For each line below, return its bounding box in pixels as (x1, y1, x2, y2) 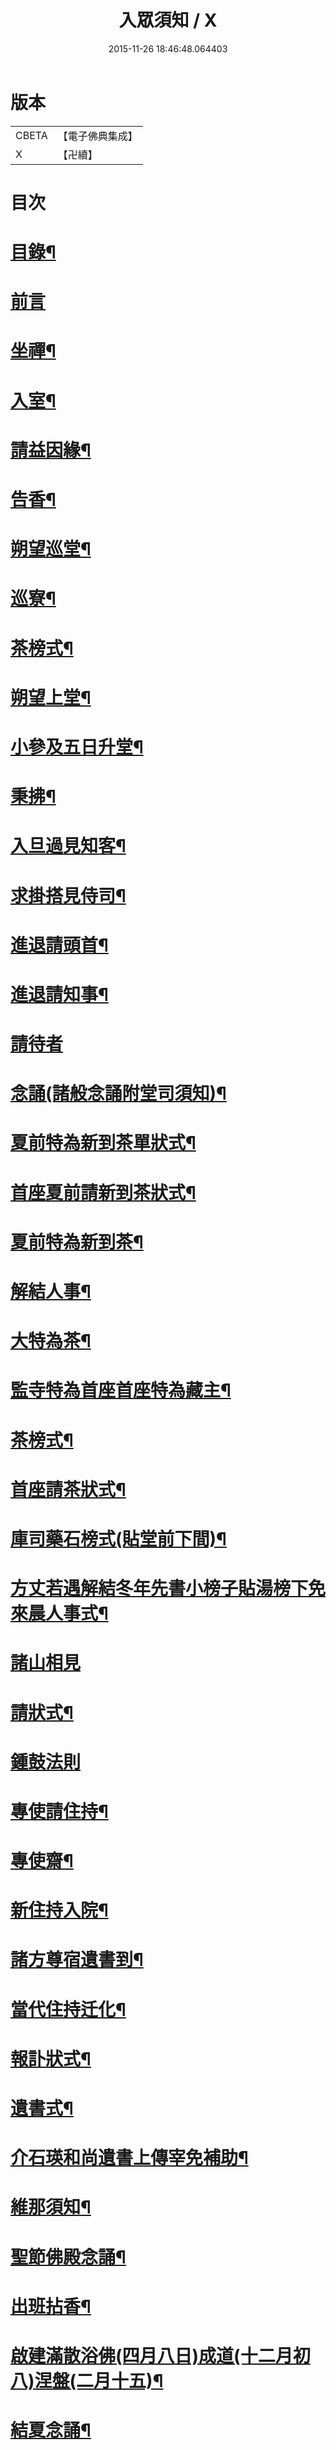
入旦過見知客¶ (10, 835, 127, 858)
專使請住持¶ (10, 1800, 109, 1823)
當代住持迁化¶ (10, 1998, 127, 2021)
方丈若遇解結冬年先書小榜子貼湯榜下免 (10, 1577, 327, 1600)
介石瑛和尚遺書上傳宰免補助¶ (10, 2147, 249, 2170)
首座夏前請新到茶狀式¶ (10, 1181, 197, 1204)
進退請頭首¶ (10, 934, 109, 956)
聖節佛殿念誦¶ (10, 2246, 127, 2268)
